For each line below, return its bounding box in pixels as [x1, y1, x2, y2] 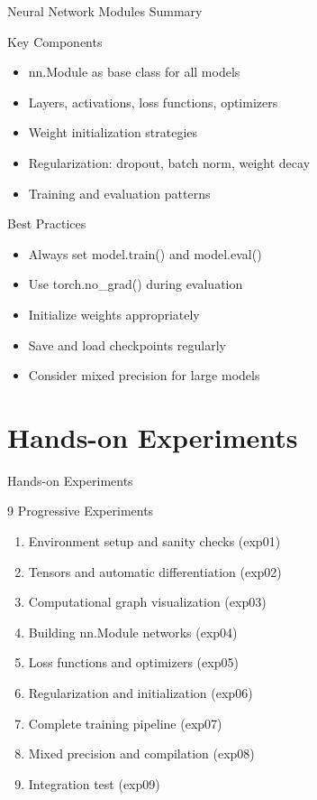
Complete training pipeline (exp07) [28, 713, 222, 732]
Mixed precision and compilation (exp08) [28, 744, 255, 763]
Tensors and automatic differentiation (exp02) [28, 562, 282, 581]
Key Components [7, 32, 103, 51]
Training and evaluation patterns [28, 183, 211, 202]
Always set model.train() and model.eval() [28, 244, 262, 263]
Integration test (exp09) [28, 774, 160, 793]
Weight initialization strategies [28, 123, 198, 142]
